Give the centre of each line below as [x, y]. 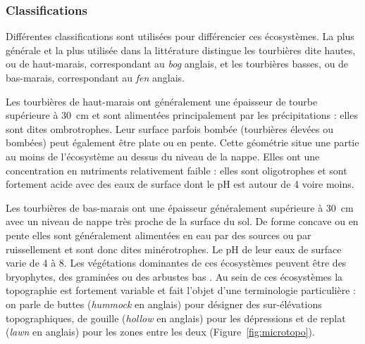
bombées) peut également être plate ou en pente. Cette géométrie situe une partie [182, 142]
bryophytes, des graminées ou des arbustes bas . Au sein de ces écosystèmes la [174, 276]
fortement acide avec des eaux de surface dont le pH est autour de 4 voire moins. [180, 184]
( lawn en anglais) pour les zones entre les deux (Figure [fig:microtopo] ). [160, 332]
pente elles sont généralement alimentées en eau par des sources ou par [159, 235]
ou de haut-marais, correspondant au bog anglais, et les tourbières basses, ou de [177, 64]
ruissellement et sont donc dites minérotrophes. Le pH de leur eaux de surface [174, 249]
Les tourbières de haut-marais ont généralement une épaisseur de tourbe [162, 101]
